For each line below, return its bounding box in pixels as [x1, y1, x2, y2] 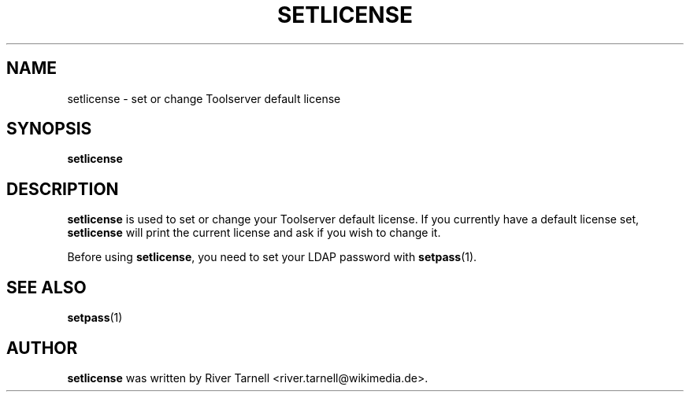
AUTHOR [6, 337, 78, 358]
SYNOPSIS [6, 119, 92, 139]
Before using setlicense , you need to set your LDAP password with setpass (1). [67, 250, 477, 264]
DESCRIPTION [6, 179, 119, 199]
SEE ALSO [6, 277, 87, 297]
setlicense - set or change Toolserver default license [67, 91, 341, 105]
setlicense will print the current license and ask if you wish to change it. [67, 226, 441, 240]
